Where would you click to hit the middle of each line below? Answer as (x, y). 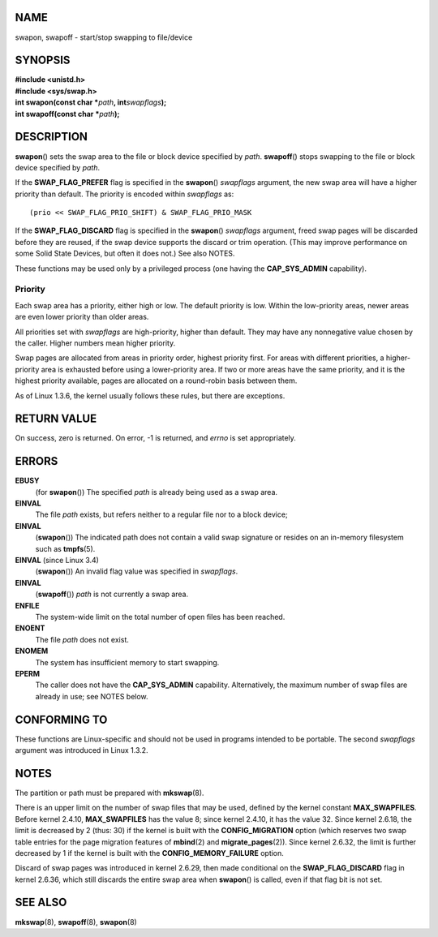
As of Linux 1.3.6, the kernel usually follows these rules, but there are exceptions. (150, 395)
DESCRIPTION (52, 137)
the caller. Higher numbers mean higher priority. (95, 343)
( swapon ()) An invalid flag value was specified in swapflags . (137, 571)
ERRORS (36, 461)
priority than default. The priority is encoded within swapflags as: (125, 194)
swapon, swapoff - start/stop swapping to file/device (104, 37)
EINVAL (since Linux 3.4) (57, 561)
